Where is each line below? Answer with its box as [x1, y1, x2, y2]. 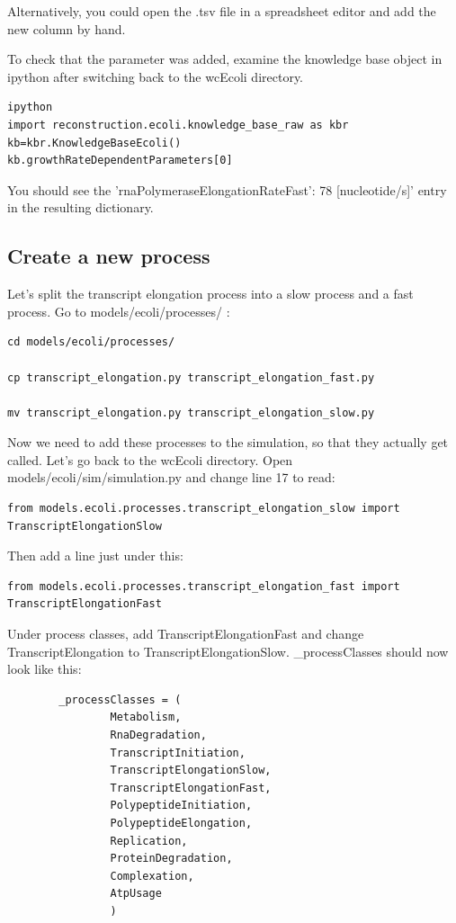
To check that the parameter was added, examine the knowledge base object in [7, 49, 443, 68]
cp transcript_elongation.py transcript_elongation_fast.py [7, 371, 375, 384]
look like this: [7, 659, 82, 678]
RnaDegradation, [110, 729, 207, 742]
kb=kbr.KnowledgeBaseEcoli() [7, 136, 182, 149]
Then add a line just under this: [7, 546, 183, 565]
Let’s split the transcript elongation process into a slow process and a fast [7, 284, 414, 303]
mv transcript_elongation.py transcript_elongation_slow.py [7, 406, 375, 419]
